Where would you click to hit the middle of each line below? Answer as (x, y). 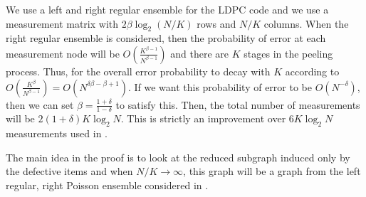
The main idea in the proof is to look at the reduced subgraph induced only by (178, 157)
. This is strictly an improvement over (203, 118)
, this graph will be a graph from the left (272, 171)
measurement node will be (63, 53)
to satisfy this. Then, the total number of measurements (238, 104)
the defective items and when (69, 171)
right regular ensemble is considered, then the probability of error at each (166, 38)
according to (312, 71)
